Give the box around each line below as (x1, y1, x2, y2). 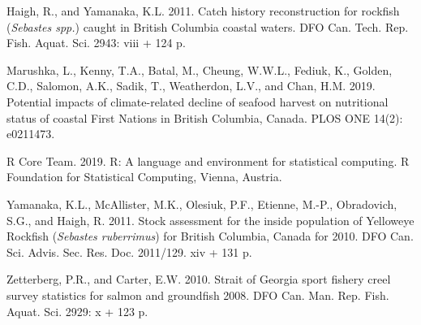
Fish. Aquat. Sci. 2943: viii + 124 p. (6, 34, 186, 51)
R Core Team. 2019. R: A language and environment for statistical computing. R (6, 152, 410, 169)
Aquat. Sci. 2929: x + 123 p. (6, 302, 148, 319)
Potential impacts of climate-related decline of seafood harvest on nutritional (6, 93, 389, 110)
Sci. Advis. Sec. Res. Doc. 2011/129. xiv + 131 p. (6, 243, 252, 260)
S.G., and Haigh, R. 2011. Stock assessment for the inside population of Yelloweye (6, 211, 415, 228)
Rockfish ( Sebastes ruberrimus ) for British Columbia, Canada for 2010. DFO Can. (6, 227, 414, 245)
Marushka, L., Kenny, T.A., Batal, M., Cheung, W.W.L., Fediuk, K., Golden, (6, 61, 393, 78)
